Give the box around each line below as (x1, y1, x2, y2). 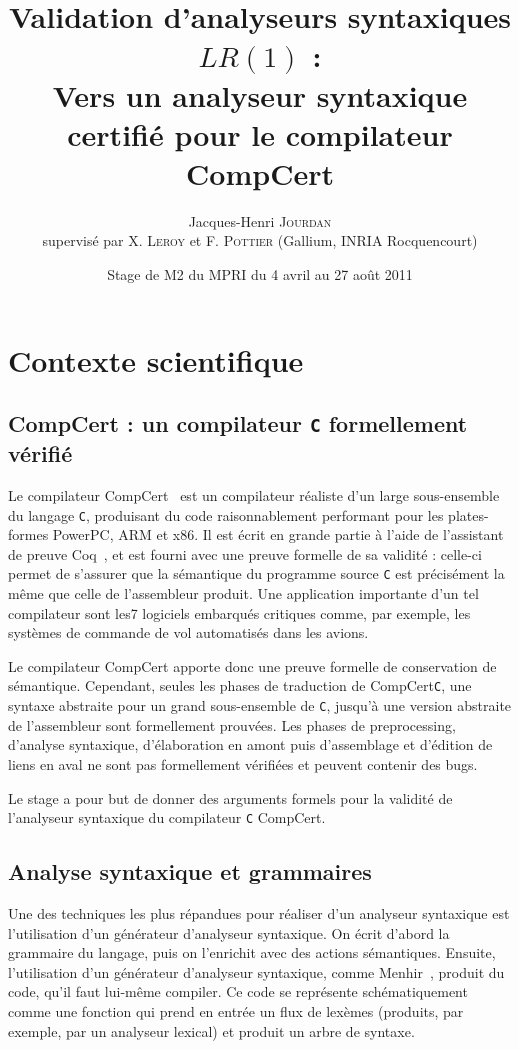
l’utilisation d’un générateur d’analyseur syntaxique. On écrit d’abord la (8, 922, 450, 943)
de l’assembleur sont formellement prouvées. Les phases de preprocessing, (8, 714, 456, 735)
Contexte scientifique (8, 339, 304, 380)
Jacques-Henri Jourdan (188, 210, 332, 231)
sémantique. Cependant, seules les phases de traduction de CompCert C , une (8, 675, 472, 696)
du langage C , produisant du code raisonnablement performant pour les (8, 504, 444, 525)
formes (8, 524, 49, 545)
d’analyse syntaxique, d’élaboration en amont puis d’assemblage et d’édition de (8, 734, 493, 755)
